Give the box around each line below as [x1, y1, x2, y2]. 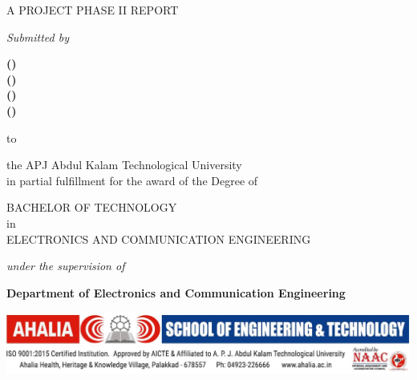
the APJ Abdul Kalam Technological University [6, 156, 242, 173]
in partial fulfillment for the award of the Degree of [6, 172, 258, 188]
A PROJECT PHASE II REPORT [6, 2, 179, 18]
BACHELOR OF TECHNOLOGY [6, 199, 177, 216]
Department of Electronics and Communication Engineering [6, 284, 346, 301]
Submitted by [6, 28, 70, 45]
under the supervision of [6, 257, 125, 274]
